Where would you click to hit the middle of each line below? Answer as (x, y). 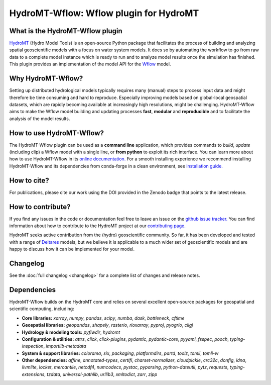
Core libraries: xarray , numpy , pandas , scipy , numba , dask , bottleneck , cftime (103, 318)
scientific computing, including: (42, 309)
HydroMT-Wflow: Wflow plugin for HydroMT (104, 13)
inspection (33, 346)
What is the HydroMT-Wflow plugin (66, 31)
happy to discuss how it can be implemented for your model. (72, 249)
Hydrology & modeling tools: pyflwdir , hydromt (71, 332)
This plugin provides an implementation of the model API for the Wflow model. (90, 64)
